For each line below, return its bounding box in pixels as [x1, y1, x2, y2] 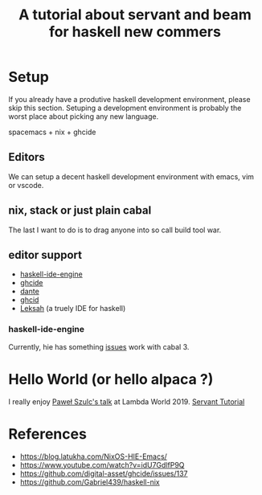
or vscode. [8, 180, 44, 190]
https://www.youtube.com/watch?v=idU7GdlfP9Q [19, 460, 185, 469]
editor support [8, 247, 83, 262]
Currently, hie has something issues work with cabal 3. [8, 342, 190, 351]
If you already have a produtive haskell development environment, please [8, 94, 251, 104]
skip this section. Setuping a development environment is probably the [8, 103, 242, 112]
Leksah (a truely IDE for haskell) [19, 304, 126, 313]
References [8, 424, 87, 443]
